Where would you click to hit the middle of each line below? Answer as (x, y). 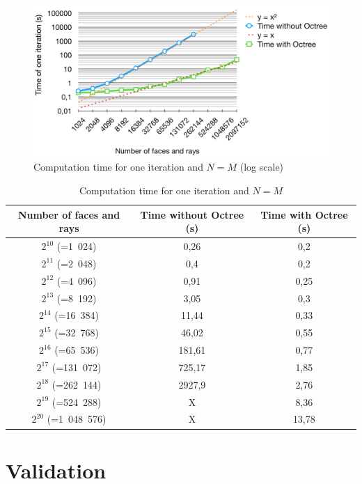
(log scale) (262, 167)
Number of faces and (69, 214)
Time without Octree (192, 214)
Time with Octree (304, 214)
